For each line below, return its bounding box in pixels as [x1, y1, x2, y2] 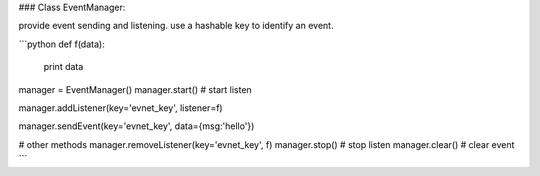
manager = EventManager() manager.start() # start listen [18, 83, 252, 95]
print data [43, 61, 84, 73]
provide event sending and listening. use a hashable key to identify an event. [18, 20, 334, 32]
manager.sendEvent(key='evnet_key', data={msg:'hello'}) [18, 120, 255, 132]
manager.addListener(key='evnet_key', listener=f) [18, 101, 224, 114]
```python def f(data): [18, 38, 105, 50]
